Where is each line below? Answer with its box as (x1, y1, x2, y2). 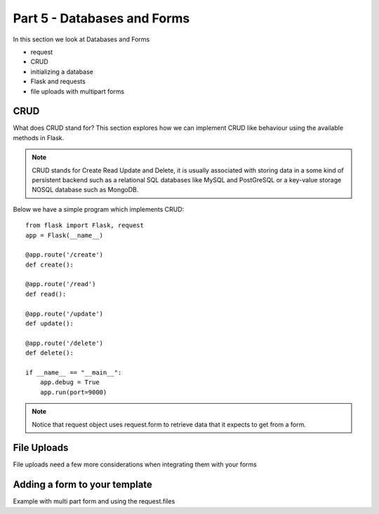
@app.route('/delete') (25, 339, 104, 347)
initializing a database (30, 67, 94, 76)
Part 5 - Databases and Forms (13, 11, 190, 26)
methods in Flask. (13, 133, 65, 142)
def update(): (25, 320, 74, 327)
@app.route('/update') (25, 309, 104, 318)
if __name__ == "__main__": (25, 369, 122, 377)
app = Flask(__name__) (25, 231, 104, 239)
